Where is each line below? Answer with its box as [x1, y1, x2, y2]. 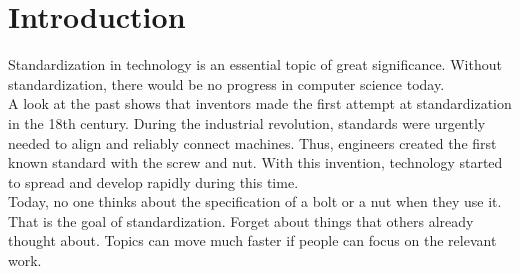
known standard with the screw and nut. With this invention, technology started [8, 152, 503, 173]
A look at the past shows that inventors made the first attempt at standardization [8, 93, 512, 114]
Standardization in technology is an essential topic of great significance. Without [8, 54, 502, 75]
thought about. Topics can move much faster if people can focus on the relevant [8, 230, 497, 251]
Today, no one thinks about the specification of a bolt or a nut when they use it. [8, 191, 502, 212]
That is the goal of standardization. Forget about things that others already [8, 210, 474, 231]
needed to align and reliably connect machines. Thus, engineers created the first [8, 132, 497, 153]
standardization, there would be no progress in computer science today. [8, 73, 445, 94]
